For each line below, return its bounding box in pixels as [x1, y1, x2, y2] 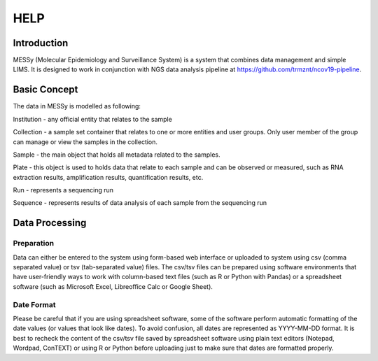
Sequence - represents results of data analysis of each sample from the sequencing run [13, 199, 267, 207]
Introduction [13, 37, 69, 49]
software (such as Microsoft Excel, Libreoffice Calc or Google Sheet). [13, 282, 213, 290]
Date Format [13, 299, 56, 309]
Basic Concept [13, 84, 78, 96]
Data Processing [13, 217, 87, 229]
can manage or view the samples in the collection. [13, 137, 157, 146]
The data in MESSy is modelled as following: [13, 102, 141, 111]
